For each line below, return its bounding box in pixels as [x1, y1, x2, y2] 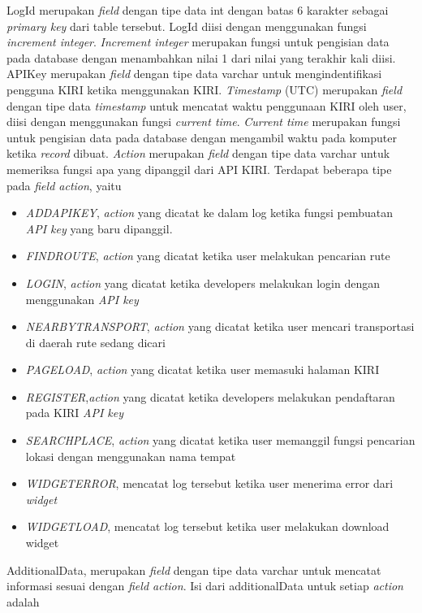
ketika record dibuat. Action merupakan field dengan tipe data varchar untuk [6, 145, 390, 162]
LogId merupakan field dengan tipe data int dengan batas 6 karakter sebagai [6, 2, 389, 18]
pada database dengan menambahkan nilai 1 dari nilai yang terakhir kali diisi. [6, 49, 396, 66]
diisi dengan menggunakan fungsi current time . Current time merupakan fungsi [6, 113, 401, 130]
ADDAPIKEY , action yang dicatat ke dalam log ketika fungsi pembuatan [25, 204, 394, 221]
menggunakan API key [25, 290, 139, 307]
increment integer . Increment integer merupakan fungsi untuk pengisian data [6, 33, 390, 50]
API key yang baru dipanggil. [25, 220, 173, 237]
